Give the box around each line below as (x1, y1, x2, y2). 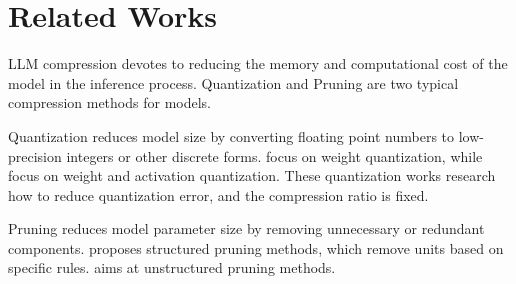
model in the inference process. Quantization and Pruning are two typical (8, 72, 459, 93)
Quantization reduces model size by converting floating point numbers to (8, 125, 455, 146)
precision (8, 145, 62, 166)
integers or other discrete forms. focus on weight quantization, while (66, 145, 483, 166)
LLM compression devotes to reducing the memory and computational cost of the (8, 53, 508, 74)
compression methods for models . (8, 92, 211, 113)
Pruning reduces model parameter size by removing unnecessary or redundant (8, 218, 485, 239)
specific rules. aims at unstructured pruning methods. (8, 257, 336, 278)
